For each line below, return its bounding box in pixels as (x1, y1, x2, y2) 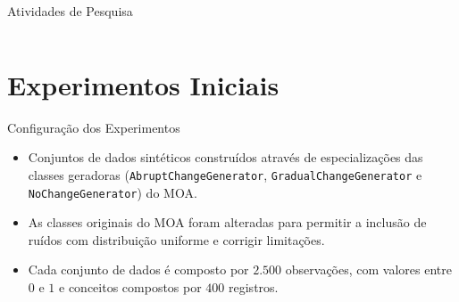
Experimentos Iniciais (7, 66, 280, 102)
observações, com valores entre (285, 260, 452, 279)
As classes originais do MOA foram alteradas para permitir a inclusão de (28, 213, 427, 232)
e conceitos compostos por (59, 278, 202, 296)
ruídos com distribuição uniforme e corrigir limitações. (28, 230, 325, 249)
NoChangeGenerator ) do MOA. (28, 183, 197, 201)
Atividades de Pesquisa (7, 2, 133, 20)
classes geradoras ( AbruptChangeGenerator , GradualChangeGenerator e (28, 165, 422, 184)
